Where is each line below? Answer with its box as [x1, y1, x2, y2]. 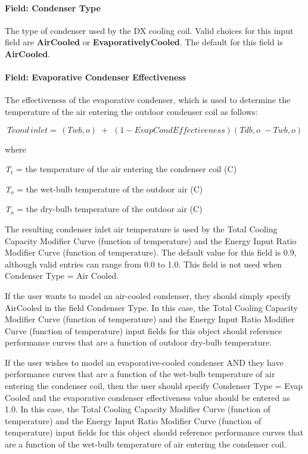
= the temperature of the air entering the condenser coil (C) [16, 163, 237, 175]
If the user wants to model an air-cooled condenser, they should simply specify [5, 289, 291, 301]
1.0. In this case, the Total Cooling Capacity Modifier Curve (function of [5, 403, 270, 415]
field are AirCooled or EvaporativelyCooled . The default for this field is [5, 36, 283, 48]
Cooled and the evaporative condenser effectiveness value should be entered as [5, 391, 290, 403]
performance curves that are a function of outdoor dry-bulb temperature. [5, 336, 272, 349]
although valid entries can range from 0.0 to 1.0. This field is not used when [5, 257, 282, 270]
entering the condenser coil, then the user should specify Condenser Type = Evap [5, 380, 303, 392]
